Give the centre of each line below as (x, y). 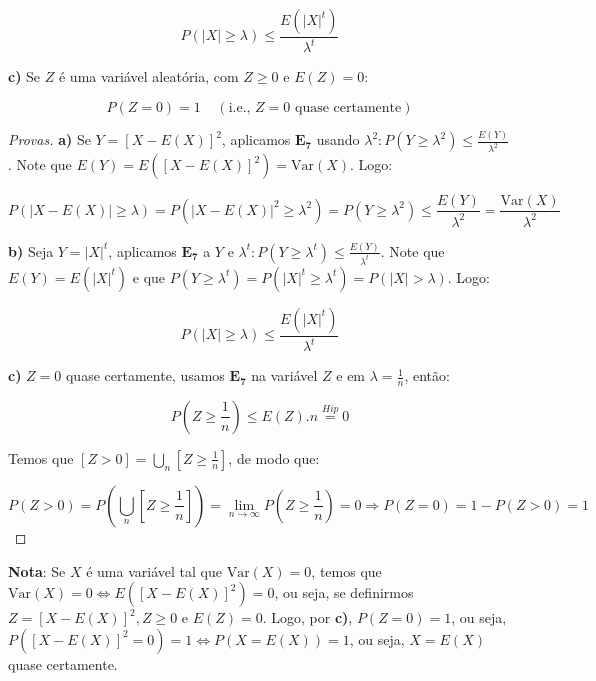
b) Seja (31, 250)
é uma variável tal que (154, 570)
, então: (427, 375)
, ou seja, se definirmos (344, 592)
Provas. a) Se (49, 139)
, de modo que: (274, 457)
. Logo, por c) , (307, 617)
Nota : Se (37, 570)
